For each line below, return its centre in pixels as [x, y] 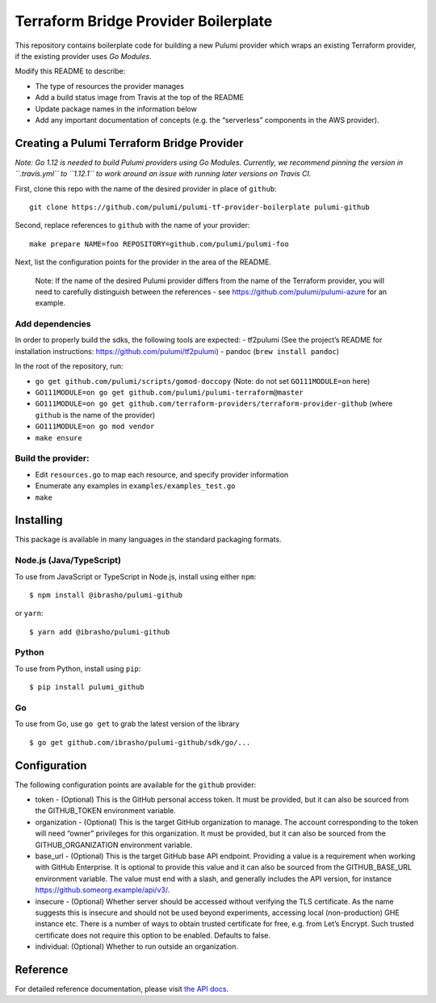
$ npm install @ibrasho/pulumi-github [106, 595]
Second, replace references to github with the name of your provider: [132, 225]
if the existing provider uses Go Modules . [84, 56]
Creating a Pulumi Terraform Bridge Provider [129, 143]
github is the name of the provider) [95, 415]
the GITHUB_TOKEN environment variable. [106, 811]
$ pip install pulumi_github [87, 687]
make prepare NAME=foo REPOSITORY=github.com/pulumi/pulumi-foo [159, 244]
